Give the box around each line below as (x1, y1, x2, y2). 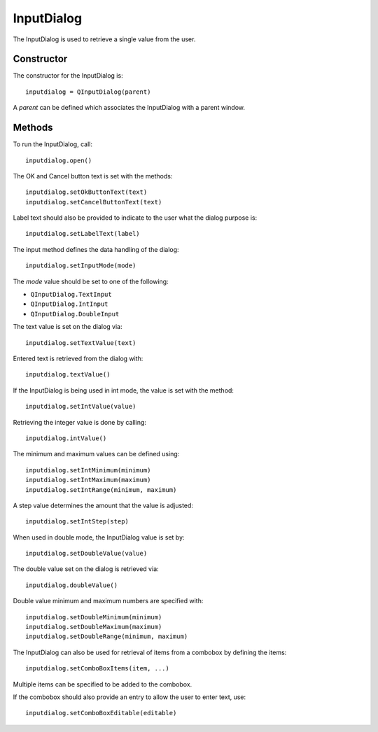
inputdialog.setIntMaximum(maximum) (25, 476, 151, 484)
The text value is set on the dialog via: (13, 323, 122, 331)
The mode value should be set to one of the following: (13, 277, 169, 286)
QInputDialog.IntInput (30, 300, 108, 308)
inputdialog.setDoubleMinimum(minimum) (25, 613, 162, 621)
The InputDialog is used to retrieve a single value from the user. (13, 35, 196, 43)
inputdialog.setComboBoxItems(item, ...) (25, 665, 169, 673)
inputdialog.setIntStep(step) (25, 518, 129, 526)
